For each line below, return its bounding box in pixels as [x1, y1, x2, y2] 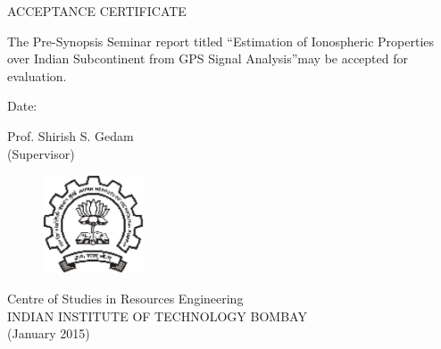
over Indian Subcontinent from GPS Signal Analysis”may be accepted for [7, 49, 408, 68]
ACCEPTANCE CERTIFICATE [7, 2, 187, 20]
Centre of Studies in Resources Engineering [7, 289, 244, 308]
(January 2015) [7, 324, 90, 343]
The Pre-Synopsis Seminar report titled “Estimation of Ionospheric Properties [7, 31, 435, 50]
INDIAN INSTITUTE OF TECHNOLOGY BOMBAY [7, 306, 307, 325]
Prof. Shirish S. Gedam [7, 126, 134, 145]
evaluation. [7, 66, 67, 85]
